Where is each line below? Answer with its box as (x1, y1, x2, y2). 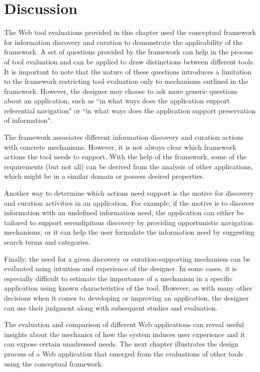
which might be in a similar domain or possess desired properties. (4, 171, 204, 181)
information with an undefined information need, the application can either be (4, 207, 244, 218)
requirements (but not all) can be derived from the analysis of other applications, (4, 161, 253, 171)
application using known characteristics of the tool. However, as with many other (4, 283, 252, 293)
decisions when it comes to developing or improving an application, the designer (4, 292, 249, 303)
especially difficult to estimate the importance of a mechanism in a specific (4, 273, 232, 283)
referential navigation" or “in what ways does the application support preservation (4, 105, 256, 115)
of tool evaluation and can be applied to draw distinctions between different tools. (4, 56, 255, 66)
